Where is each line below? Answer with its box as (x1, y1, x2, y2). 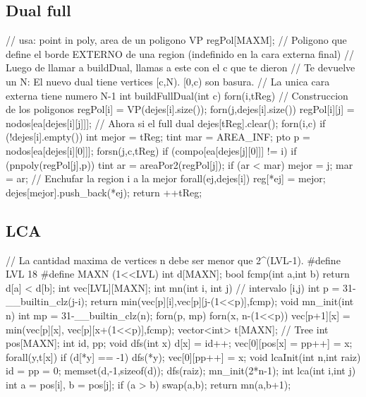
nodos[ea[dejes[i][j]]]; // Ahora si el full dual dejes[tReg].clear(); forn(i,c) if (6, 115, 326, 130)
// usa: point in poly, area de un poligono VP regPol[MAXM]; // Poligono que (6, 32, 347, 47)
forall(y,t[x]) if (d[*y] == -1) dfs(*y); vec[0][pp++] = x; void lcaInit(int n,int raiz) (6, 349, 361, 364)
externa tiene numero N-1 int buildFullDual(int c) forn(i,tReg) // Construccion (6, 88, 348, 102)
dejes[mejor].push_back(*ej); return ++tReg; (6, 184, 202, 199)
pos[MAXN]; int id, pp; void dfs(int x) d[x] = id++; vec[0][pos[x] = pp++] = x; (6, 336, 353, 350)
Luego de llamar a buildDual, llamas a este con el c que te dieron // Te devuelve (6, 60, 355, 75)
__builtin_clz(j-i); (6, 294, 87, 309)
